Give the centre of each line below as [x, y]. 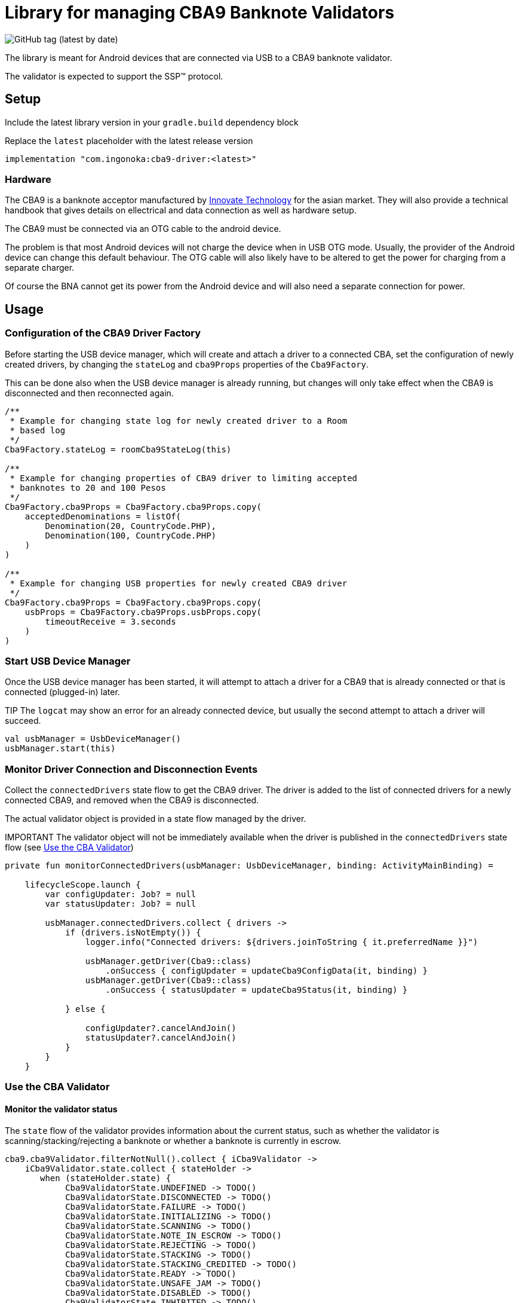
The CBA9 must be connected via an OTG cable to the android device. [143, 229]
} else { [85, 1009]
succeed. [23, 721]
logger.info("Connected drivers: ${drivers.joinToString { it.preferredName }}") [282, 942]
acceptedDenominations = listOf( [103, 516]
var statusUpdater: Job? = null [121, 904]
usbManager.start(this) [60, 749]
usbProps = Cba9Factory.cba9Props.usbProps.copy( [143, 612]
